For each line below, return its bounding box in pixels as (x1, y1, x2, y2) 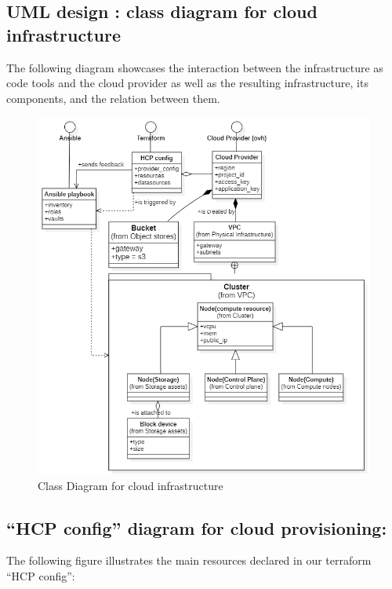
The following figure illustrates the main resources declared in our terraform (6, 552, 372, 569)
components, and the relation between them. (6, 90, 220, 106)
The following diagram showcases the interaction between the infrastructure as (6, 59, 383, 75)
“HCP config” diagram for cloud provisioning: (6, 515, 387, 540)
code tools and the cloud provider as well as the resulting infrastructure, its (6, 75, 368, 91)
